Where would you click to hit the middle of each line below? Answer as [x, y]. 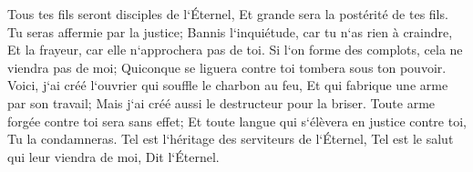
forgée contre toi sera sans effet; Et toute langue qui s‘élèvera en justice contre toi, [237, 121]
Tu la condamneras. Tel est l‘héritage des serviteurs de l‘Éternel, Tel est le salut [231, 139]
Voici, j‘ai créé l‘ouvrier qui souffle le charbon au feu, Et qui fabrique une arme [228, 85]
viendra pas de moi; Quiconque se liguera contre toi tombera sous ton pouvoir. [227, 67]
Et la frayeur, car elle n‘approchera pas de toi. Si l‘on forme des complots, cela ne [235, 50]
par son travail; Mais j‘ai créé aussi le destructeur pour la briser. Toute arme [221, 102]
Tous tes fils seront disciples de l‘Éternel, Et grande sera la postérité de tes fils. [228, 14]
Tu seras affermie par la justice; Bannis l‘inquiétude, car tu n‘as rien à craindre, [230, 31]
